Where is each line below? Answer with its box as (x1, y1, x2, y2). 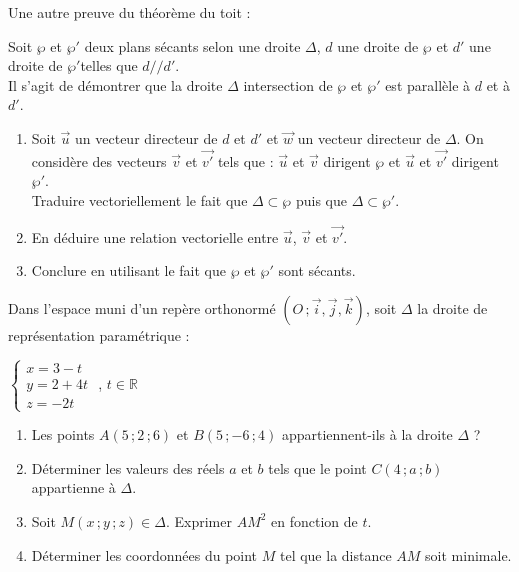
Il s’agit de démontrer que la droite (8, 74, 223, 95)
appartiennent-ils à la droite (281, 424, 453, 445)
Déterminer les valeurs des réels (31, 457, 225, 478)
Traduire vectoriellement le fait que (31, 189, 248, 210)
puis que (295, 189, 347, 210)
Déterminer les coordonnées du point (31, 544, 258, 565)
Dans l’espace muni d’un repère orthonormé (8, 297, 276, 318)
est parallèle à (385, 74, 471, 95)
